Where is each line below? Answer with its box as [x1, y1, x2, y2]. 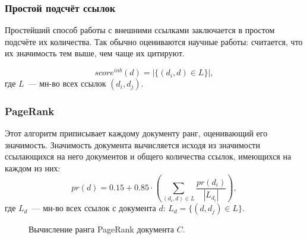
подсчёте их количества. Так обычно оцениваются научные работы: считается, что [5, 35, 303, 47]
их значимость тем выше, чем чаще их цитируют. [5, 47, 185, 59]
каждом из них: [5, 162, 61, 174]
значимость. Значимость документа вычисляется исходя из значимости [5, 138, 260, 151]
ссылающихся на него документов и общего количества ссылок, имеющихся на [5, 150, 292, 162]
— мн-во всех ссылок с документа [31, 202, 156, 214]
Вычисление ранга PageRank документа [29, 223, 174, 235]
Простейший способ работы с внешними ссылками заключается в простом [5, 24, 275, 36]
